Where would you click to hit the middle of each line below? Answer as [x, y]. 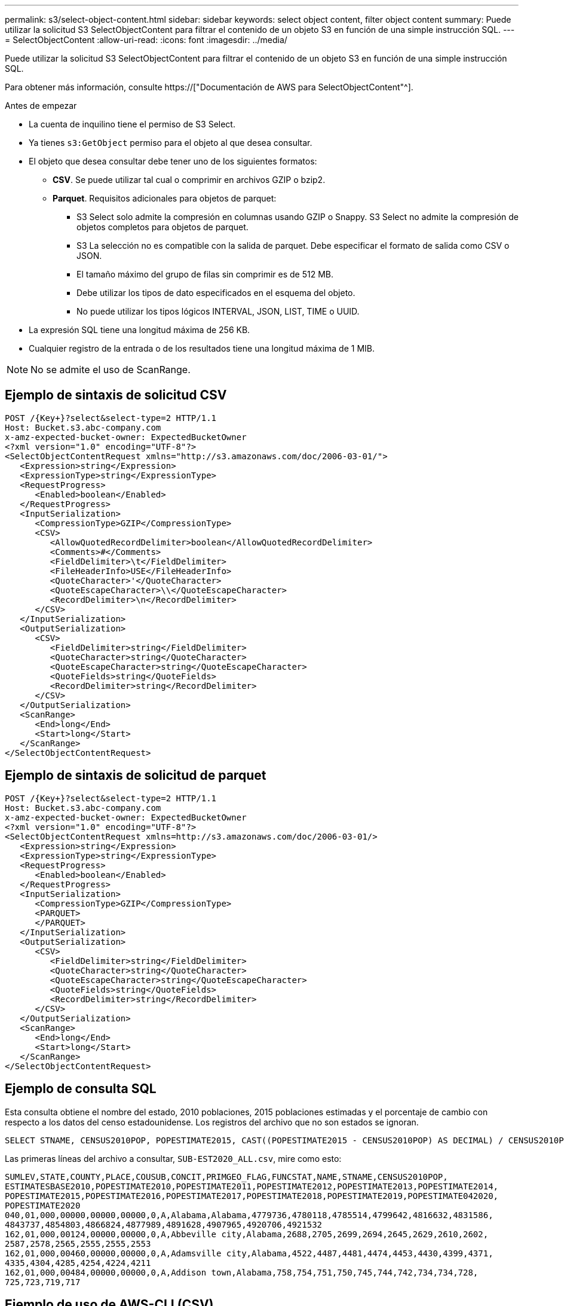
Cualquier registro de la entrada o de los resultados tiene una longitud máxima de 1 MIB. [202, 348]
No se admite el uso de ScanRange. [111, 370]
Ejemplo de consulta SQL [81, 1089]
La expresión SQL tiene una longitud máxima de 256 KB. [140, 330]
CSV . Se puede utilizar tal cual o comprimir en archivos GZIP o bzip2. [189, 180]
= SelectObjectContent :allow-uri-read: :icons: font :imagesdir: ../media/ [146, 40]
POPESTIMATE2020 [43, 1205]
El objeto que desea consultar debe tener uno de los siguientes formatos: [173, 161]
